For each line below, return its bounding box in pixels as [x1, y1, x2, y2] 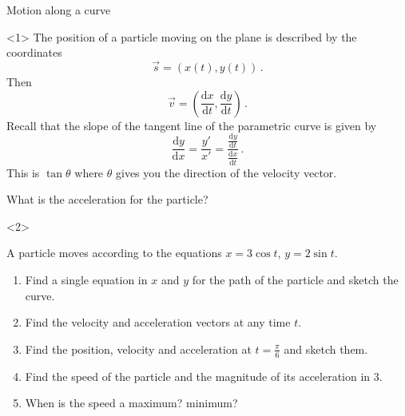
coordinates [6, 44, 62, 61]
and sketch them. [284, 340, 368, 357]
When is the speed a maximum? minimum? [25, 394, 238, 411]
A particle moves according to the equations [6, 244, 222, 261]
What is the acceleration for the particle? [6, 191, 208, 208]
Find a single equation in [25, 271, 148, 287]
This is [6, 164, 40, 180]
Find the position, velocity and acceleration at [25, 340, 252, 357]
